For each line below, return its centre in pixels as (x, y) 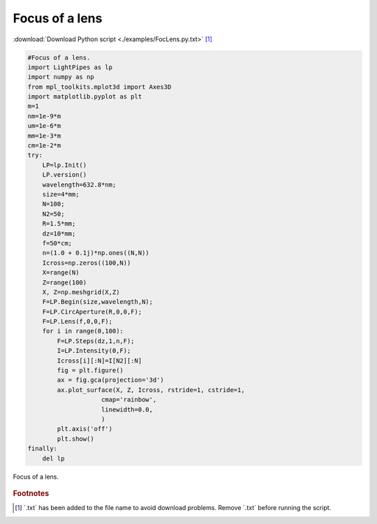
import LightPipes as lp (70, 67)
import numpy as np (61, 77)
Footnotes (31, 493)
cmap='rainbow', (129, 400)
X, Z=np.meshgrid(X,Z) (81, 292)
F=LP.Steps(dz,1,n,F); (96, 341)
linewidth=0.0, (127, 409)
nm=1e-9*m (44, 116)
